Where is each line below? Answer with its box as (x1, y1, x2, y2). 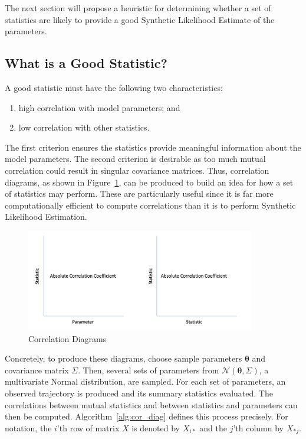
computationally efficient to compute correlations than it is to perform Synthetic (5, 199, 296, 211)
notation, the (5, 421, 52, 434)
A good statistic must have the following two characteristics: (5, 81, 223, 93)
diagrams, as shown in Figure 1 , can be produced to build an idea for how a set (5, 175, 294, 188)
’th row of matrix (57, 421, 120, 434)
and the (199, 421, 227, 434)
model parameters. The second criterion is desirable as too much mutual (5, 152, 266, 165)
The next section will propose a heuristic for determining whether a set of (5, 2, 271, 14)
